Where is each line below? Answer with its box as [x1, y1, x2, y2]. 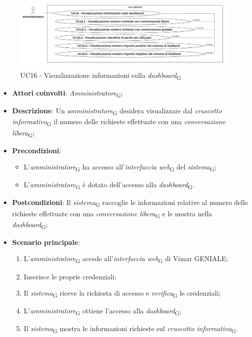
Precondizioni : [12, 145, 61, 155]
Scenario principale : [12, 236, 80, 247]
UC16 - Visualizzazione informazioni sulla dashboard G [20, 70, 181, 81]
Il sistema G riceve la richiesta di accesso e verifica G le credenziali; [24, 288, 221, 299]
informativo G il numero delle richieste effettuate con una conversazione [12, 116, 225, 128]
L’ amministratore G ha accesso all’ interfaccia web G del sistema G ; [24, 162, 217, 173]
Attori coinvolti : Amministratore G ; [12, 88, 123, 99]
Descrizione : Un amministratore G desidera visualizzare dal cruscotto [12, 105, 222, 117]
